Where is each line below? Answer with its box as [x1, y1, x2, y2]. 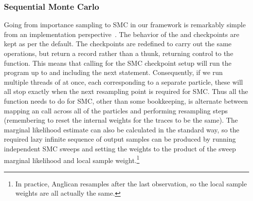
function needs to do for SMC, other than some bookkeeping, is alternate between [4, 95, 248, 106]
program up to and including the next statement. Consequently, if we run [4, 67, 223, 77]
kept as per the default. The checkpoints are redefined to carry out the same [4, 38, 232, 49]
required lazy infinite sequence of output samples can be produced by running [4, 134, 236, 144]
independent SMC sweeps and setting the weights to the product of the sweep [4, 143, 236, 153]
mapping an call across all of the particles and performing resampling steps [4, 105, 228, 115]
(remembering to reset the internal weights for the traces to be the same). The [4, 115, 238, 125]
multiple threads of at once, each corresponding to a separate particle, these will [4, 76, 243, 87]
